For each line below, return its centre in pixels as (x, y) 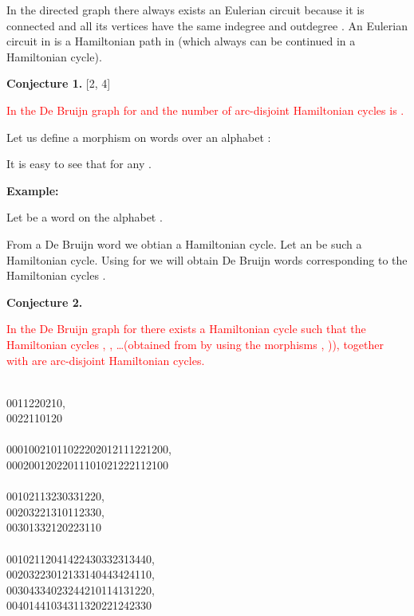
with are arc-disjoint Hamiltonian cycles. (106, 360)
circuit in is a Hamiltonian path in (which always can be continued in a (181, 41)
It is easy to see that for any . (79, 164)
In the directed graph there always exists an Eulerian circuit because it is (185, 10)
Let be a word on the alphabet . (85, 217)
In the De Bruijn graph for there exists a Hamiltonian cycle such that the (186, 329)
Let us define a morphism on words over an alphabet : (139, 137)
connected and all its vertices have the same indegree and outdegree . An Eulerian (207, 25)
